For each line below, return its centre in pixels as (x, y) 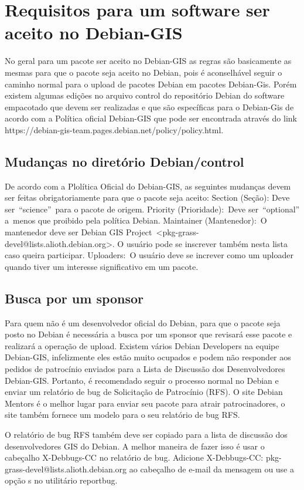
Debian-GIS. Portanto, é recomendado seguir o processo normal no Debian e (142, 380)
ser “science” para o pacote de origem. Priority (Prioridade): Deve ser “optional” (152, 209)
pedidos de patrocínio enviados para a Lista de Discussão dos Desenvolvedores (145, 369)
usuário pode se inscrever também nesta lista (207, 243)
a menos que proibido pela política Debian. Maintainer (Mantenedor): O (136, 220)
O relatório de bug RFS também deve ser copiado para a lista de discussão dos (146, 434)
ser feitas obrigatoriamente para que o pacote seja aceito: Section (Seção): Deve (147, 197)
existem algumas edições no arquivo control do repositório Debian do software (145, 95)
